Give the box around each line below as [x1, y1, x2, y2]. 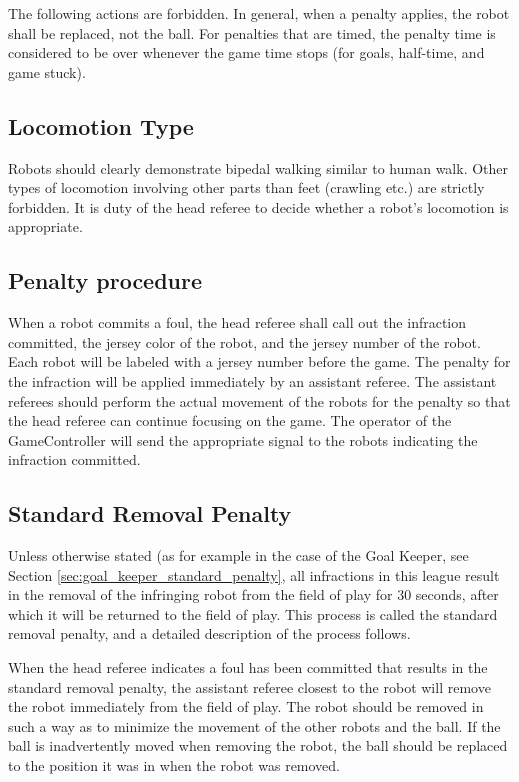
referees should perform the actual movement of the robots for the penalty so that [8, 390, 511, 411]
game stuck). [8, 61, 86, 82]
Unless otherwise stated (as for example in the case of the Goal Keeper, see [8, 545, 469, 566]
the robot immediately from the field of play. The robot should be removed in [8, 696, 484, 717]
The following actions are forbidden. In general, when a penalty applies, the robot [8, 3, 510, 23]
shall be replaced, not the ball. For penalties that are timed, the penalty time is [8, 22, 496, 43]
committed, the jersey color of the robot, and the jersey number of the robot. [8, 331, 481, 352]
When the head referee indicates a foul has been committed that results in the [8, 657, 488, 678]
